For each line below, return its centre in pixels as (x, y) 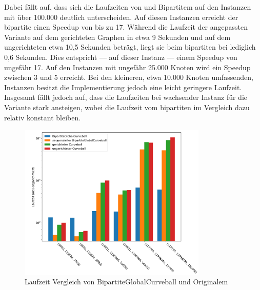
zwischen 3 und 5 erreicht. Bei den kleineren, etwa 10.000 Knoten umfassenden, (129, 77)
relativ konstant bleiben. (43, 117)
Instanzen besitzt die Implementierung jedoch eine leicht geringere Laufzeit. (123, 87)
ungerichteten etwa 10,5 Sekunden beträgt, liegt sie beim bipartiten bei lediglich (130, 47)
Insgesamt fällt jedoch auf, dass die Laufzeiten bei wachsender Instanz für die (126, 97)
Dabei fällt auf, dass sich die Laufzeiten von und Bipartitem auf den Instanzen (128, 7)
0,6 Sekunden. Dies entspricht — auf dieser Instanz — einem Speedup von (121, 57)
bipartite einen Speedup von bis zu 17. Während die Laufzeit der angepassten (126, 27)
